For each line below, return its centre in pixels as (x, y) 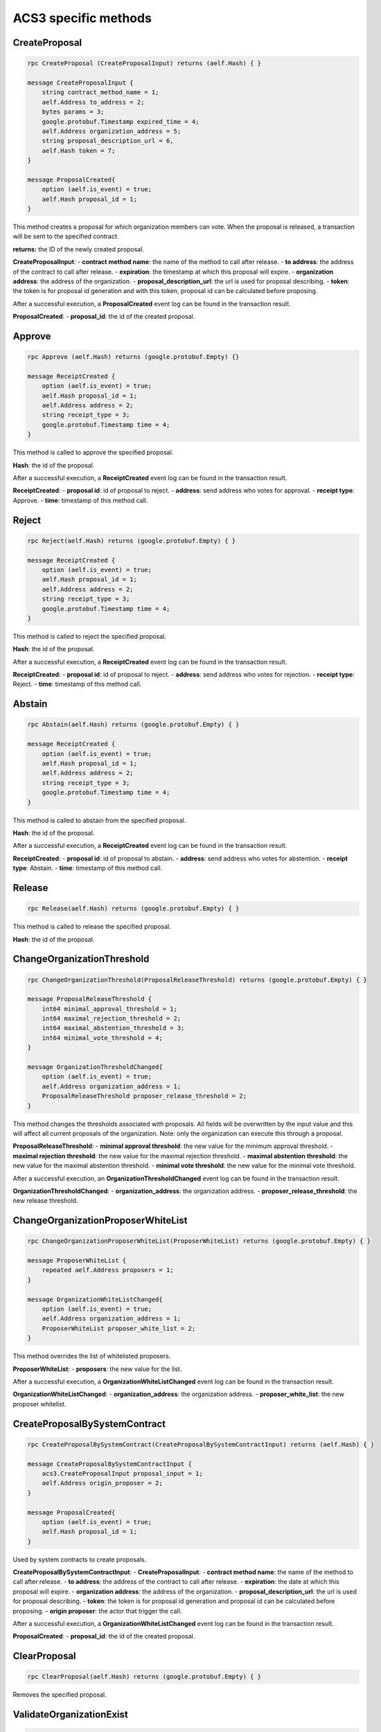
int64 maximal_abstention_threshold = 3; (113, 1028)
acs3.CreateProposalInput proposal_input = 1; (123, 1473)
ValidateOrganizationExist (70, 1715)
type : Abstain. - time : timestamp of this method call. (88, 868)
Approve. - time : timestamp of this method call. (80, 500)
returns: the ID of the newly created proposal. (79, 249)
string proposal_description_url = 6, (108, 141)
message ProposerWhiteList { (77, 1261)
